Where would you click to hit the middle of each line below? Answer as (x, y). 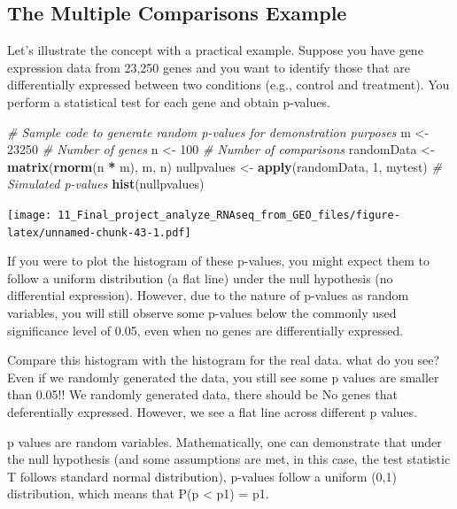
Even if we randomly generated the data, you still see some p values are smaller (223, 377)
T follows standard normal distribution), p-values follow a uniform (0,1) (202, 476)
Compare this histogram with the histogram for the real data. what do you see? (224, 360)
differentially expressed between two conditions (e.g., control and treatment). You (228, 85)
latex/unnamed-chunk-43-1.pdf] (99, 232)
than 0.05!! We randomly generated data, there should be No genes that (202, 394)
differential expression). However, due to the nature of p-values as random (208, 295)
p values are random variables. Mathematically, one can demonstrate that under (225, 441)
